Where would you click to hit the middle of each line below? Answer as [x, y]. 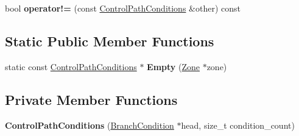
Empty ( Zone [173, 66]
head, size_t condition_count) [238, 125]
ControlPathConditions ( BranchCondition [90, 125]
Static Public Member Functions [110, 41]
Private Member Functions [91, 99]
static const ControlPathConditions [71, 66]
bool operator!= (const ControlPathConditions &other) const [123, 8]
